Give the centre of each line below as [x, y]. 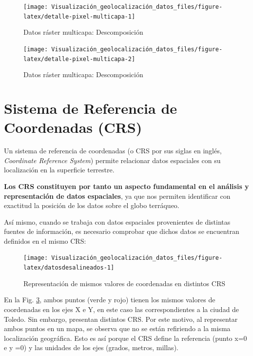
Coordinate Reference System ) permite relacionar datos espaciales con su [112, 160]
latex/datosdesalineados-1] [69, 268]
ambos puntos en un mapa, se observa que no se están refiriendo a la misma [117, 328]
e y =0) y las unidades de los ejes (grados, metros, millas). [91, 347]
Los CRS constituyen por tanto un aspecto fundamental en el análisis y [126, 186]
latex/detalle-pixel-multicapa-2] [79, 59]
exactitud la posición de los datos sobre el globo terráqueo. [92, 205]
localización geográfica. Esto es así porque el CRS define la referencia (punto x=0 [126, 338]
